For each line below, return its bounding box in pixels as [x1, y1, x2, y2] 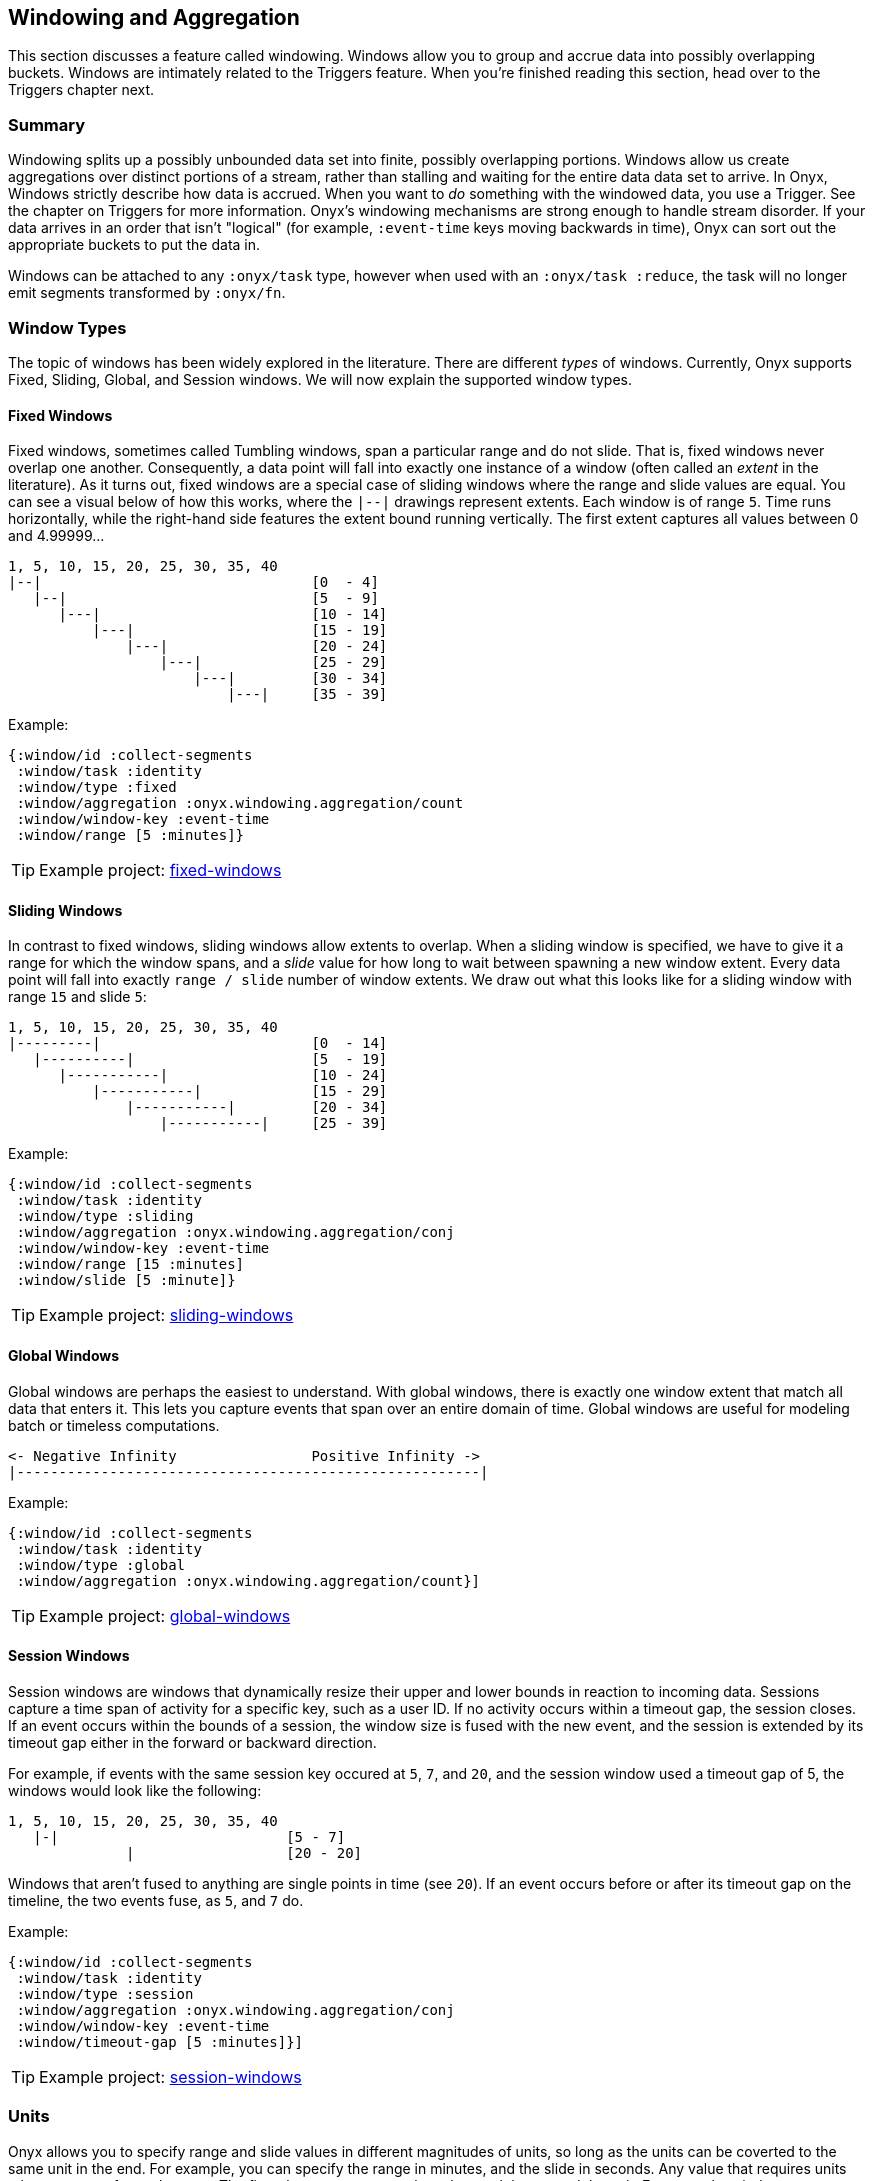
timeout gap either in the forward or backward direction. [8, 1733, 377, 1751]
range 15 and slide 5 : [8, 988, 147, 1006]
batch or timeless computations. [8, 1416, 220, 1434]
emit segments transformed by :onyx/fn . [8, 284, 286, 302]
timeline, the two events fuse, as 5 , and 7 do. [8, 1891, 304, 1909]
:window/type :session [16, 1985, 194, 2002]
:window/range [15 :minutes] [16, 1256, 245, 1273]
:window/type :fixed [16, 779, 177, 796]
